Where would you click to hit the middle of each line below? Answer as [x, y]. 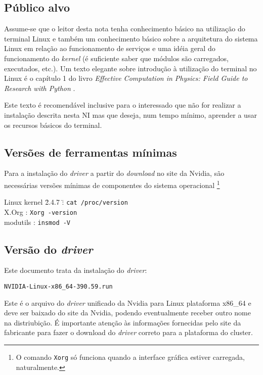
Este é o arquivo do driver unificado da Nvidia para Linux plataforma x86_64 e [128, 302]
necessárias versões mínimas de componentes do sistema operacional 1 [112, 184]
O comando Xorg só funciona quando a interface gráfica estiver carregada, [130, 357]
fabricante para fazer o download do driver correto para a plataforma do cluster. [128, 332]
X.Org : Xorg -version [41, 212]
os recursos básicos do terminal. [53, 125]
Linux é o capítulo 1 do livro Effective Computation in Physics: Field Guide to [126, 78]
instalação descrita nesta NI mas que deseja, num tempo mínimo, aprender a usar [130, 114]
